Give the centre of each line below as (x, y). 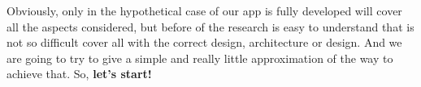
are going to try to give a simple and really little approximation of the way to (200, 58)
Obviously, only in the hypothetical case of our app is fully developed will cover (204, 10)
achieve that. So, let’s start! (79, 74)
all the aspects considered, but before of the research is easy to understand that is (210, 26)
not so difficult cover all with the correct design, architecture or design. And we (204, 42)
